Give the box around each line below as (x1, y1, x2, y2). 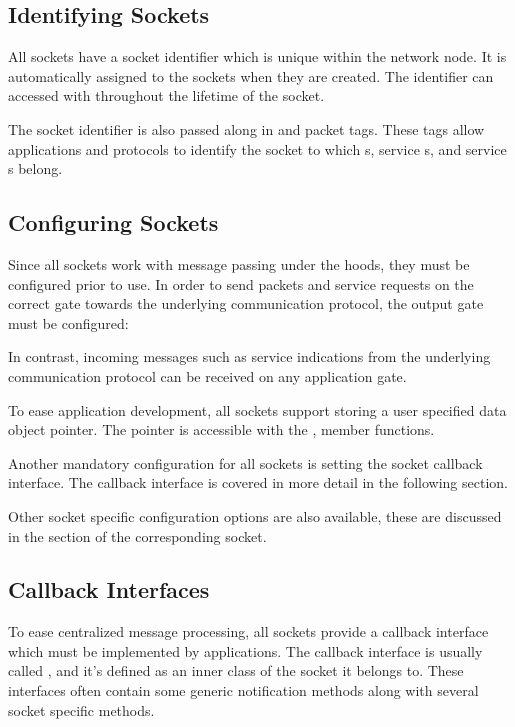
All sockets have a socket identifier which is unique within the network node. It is (8, 46, 507, 67)
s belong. (8, 158, 63, 179)
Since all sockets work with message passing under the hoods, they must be (8, 253, 470, 274)
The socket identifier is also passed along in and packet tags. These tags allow (8, 118, 485, 139)
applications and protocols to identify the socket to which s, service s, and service (8, 138, 507, 159)
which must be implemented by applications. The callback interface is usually (8, 640, 483, 661)
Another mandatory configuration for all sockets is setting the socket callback (8, 452, 483, 473)
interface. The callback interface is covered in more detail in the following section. (8, 472, 508, 493)
